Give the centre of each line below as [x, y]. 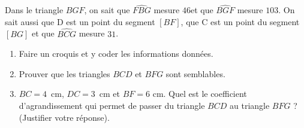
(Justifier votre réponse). [64, 117]
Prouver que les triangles [64, 73]
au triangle [250, 105]
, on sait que [107, 10]
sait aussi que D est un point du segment [80, 21]
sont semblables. [195, 73]
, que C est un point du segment [240, 21]
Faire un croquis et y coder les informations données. [116, 54]
